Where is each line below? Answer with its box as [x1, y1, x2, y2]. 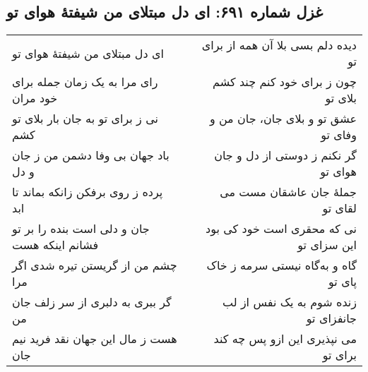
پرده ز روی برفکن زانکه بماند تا [12, 184, 163, 200]
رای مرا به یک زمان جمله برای [12, 73, 158, 90]
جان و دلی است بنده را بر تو [12, 220, 150, 237]
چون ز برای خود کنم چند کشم [213, 73, 357, 90]
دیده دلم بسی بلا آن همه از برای [201, 37, 357, 54]
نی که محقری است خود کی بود [206, 220, 357, 237]
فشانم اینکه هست [12, 236, 99, 253]
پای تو [328, 273, 357, 290]
